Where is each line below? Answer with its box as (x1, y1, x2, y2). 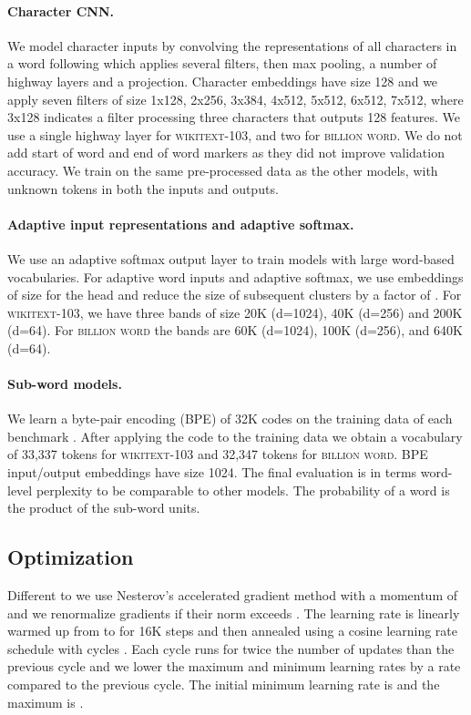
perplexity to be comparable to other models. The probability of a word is (36, 480, 450, 499)
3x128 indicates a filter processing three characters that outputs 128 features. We (7, 107, 460, 127)
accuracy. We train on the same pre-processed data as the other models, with (7, 160, 438, 179)
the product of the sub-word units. (7, 498, 200, 517)
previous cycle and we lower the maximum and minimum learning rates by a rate (7, 657, 461, 676)
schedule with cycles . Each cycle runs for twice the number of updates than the (7, 638, 455, 658)
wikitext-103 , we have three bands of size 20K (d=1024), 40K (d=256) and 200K (7, 302, 463, 322)
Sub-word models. (7, 374, 122, 393)
